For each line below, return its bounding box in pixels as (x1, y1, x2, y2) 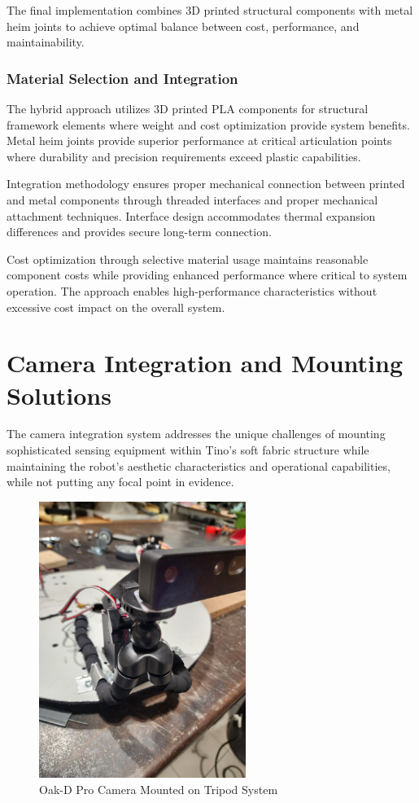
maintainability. (7, 33, 85, 50)
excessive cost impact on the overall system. (7, 298, 225, 315)
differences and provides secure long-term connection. (7, 223, 272, 240)
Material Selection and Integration (7, 68, 238, 88)
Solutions (7, 378, 111, 411)
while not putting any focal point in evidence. (7, 473, 234, 490)
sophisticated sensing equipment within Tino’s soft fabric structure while (7, 441, 369, 459)
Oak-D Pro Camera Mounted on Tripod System (39, 780, 278, 797)
